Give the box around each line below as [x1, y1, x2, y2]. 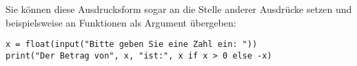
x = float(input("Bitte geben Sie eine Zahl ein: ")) [6, 39, 258, 50]
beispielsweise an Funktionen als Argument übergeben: [6, 15, 236, 29]
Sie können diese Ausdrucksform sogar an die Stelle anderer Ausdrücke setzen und [6, 2, 352, 16]
